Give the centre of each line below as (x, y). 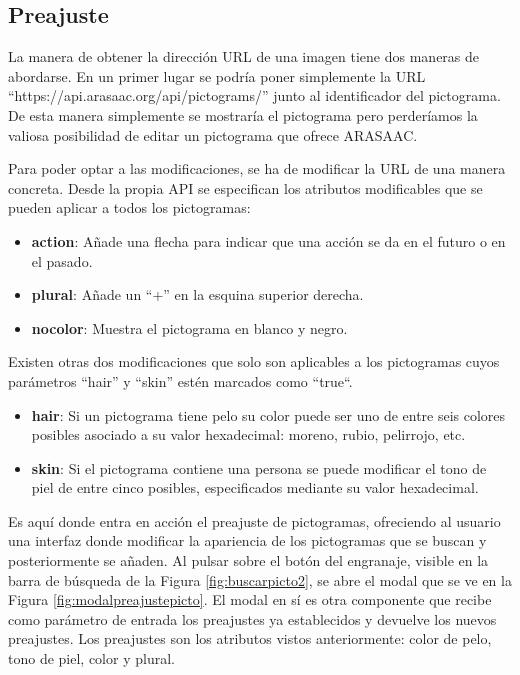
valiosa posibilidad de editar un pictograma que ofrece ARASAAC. (213, 134)
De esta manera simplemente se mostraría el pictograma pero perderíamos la (243, 114)
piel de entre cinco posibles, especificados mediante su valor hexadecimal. (255, 487)
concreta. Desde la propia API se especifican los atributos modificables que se (245, 187)
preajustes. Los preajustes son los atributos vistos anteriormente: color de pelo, (250, 638)
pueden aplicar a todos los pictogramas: (129, 207)
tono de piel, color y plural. (91, 658)
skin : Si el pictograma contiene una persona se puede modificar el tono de (259, 467)
